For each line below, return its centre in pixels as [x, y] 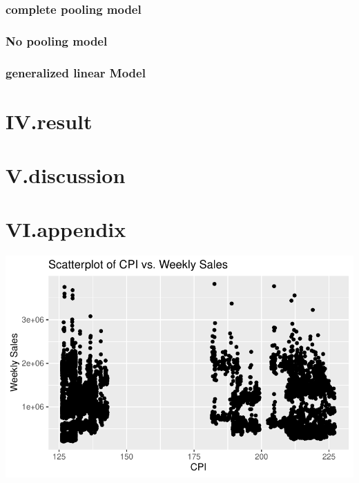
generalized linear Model [76, 72]
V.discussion [66, 175]
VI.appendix [66, 229]
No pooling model [57, 40]
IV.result [49, 121]
